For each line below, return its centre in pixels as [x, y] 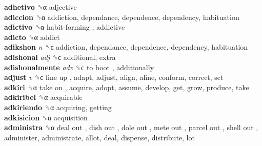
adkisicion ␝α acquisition [46, 117]
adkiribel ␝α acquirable [43, 97]
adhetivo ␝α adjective [41, 7]
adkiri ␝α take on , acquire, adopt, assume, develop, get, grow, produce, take [127, 87]
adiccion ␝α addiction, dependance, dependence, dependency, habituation [122, 17]
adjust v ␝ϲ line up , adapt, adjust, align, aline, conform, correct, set [114, 77]
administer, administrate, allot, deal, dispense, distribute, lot [99, 137]
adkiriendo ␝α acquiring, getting [58, 107]
